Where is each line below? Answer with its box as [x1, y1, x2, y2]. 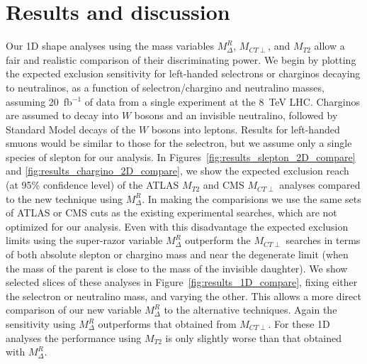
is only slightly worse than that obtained [165, 330, 342, 345]
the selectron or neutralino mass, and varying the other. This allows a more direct [6, 288, 361, 303]
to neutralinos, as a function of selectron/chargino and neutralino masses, [6, 79, 324, 94]
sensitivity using [6, 316, 76, 331]
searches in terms [286, 233, 361, 248]
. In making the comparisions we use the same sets [142, 191, 361, 206]
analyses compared [279, 177, 361, 192]
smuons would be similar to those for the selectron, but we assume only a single [6, 136, 352, 150]
